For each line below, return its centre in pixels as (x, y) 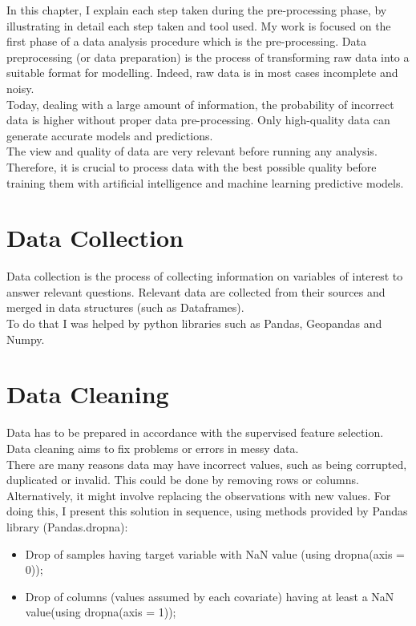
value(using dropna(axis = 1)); (101, 612)
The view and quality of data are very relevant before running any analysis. (192, 151)
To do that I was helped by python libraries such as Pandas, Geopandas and (194, 323)
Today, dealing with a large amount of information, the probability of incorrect (200, 104)
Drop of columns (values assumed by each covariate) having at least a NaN (210, 596)
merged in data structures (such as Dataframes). (125, 307)
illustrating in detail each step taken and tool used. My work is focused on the (199, 25)
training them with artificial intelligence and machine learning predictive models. (205, 182)
